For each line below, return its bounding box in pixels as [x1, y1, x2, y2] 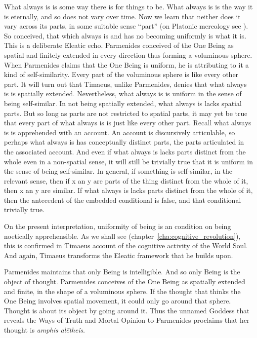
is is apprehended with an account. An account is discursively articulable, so [4, 127, 235, 137]
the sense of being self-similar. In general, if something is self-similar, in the [4, 166, 232, 176]
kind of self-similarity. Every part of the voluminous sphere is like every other [4, 69, 239, 79]
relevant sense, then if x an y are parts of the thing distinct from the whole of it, [4, 175, 248, 186]
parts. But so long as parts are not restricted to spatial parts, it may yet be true [4, 108, 248, 118]
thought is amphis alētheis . [4, 325, 85, 335]
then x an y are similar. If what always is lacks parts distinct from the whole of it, [4, 185, 253, 195]
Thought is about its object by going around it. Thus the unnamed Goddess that [4, 305, 250, 315]
